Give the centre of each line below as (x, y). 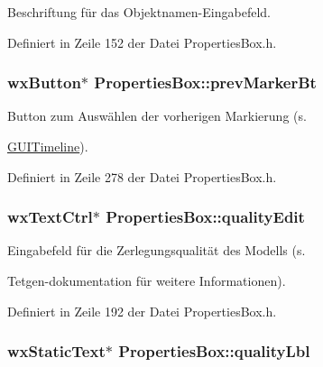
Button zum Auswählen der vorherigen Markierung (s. (157, 116)
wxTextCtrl (50, 217)
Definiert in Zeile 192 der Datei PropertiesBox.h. (142, 311)
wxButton (44, 83)
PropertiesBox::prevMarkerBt (205, 83)
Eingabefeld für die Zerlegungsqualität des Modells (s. (157, 250)
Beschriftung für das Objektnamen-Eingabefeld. (139, 12)
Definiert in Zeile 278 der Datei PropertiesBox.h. (142, 176)
